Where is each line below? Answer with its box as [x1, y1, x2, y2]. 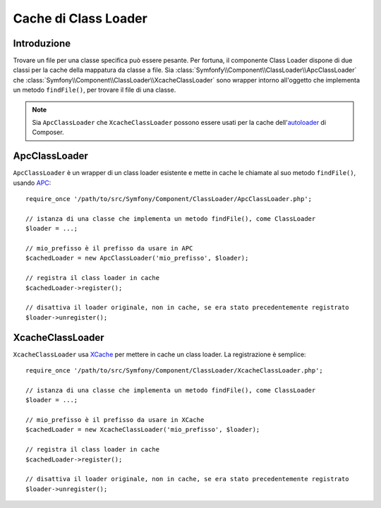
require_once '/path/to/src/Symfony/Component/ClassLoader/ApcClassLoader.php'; [25, 195, 313, 203]
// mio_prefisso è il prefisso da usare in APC [25, 244, 193, 253]
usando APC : [13, 179, 52, 187]
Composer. [32, 128, 64, 137]
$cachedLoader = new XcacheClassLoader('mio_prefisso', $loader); [25, 425, 260, 434]
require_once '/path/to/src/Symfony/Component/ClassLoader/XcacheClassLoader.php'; [25, 367, 324, 375]
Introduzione [13, 37, 71, 49]
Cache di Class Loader [13, 11, 147, 26]
